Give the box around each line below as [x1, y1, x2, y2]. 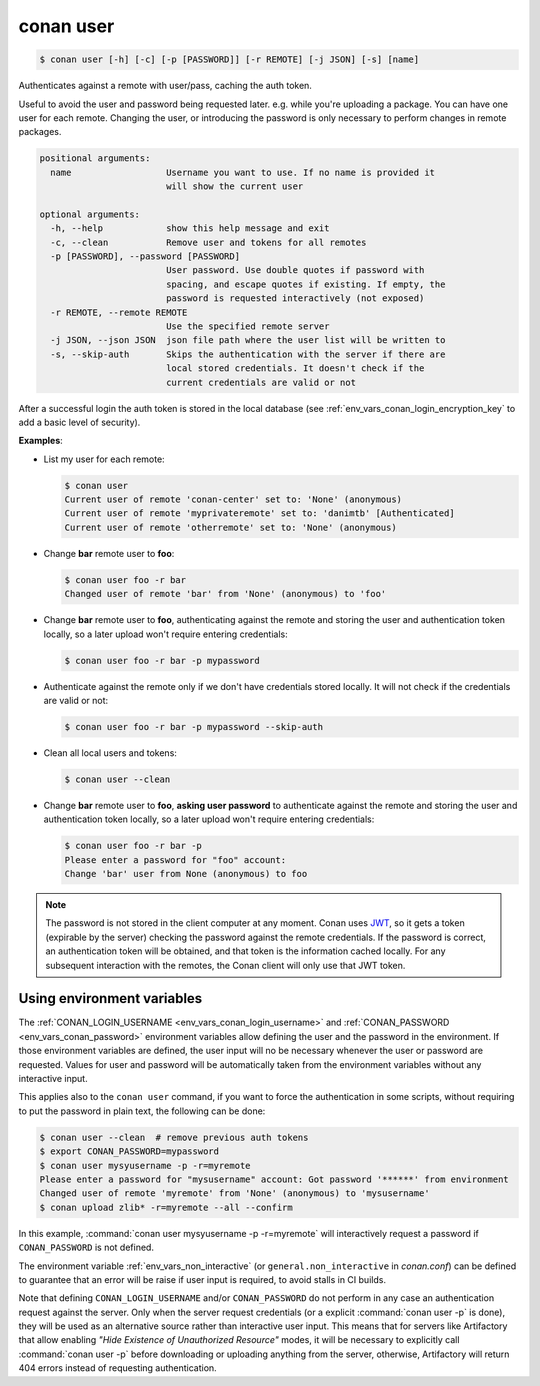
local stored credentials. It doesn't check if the [165, 363, 425, 374]
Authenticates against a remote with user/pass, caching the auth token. [18, 80, 312, 92]
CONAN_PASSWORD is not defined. [18, 1241, 155, 1254]
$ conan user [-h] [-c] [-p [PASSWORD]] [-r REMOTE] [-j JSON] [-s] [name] [39, 54, 420, 65]
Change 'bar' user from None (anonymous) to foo [64, 868, 308, 880]
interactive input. [18, 1073, 89, 1085]
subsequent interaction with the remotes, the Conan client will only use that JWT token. [45, 959, 406, 971]
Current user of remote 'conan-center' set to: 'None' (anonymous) [64, 494, 403, 505]
